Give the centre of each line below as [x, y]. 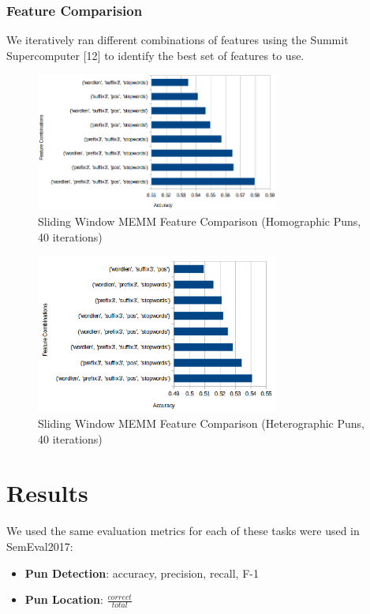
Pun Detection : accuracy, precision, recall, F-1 [142, 573]
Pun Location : [64, 599]
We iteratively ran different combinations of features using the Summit [178, 40]
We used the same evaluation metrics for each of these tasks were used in [183, 531]
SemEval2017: [40, 546]
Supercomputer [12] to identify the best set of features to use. [155, 55]
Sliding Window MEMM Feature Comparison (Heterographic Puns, [201, 423]
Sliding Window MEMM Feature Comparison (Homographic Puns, [200, 221]
